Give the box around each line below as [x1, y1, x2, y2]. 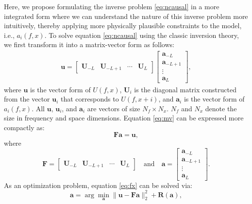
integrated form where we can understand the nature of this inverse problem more [4, 11, 248, 21]
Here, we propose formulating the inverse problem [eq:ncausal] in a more [4, 1, 219, 11]
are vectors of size [87, 103, 140, 113]
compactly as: [4, 122, 45, 132]
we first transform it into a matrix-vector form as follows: [4, 39, 174, 50]
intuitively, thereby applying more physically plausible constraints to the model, [4, 20, 242, 31]
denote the [205, 103, 237, 113]
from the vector [4, 94, 50, 104]
